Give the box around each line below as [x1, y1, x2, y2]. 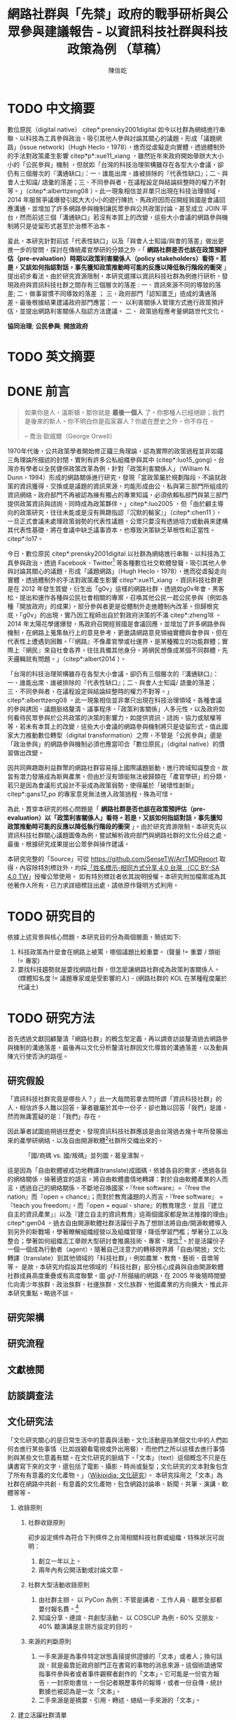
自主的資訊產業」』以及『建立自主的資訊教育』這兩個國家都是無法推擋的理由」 [7, 1210, 228, 1218]
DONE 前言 [7, 384, 70, 400]
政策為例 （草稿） [67, 41, 169, 58]
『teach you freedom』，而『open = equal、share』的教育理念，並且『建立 [7, 1201, 224, 1209]
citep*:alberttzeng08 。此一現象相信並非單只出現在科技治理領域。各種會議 [7, 696, 223, 705]
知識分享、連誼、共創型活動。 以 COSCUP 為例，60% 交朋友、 [38, 1613, 221, 1622]
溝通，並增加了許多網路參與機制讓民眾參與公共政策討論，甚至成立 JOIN [13, 204, 220, 213]
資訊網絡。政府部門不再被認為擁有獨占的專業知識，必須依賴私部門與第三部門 [7, 491, 228, 499]
